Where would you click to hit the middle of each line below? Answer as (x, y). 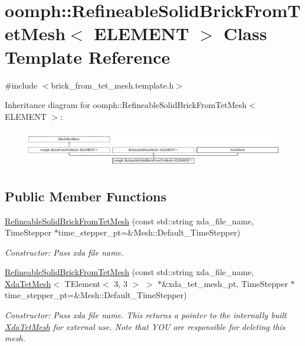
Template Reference (88, 56)
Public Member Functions (86, 196)
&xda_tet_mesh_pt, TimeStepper (225, 283)
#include (21, 85)
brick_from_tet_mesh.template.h (112, 85)
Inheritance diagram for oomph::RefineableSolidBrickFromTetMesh (126, 105)
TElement (83, 283)
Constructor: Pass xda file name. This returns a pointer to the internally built (146, 315)
